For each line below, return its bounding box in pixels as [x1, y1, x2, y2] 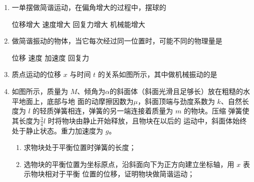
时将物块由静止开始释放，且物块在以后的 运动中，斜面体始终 [48, 115, 247, 125]
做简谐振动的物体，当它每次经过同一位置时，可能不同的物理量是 [12, 35, 222, 46]
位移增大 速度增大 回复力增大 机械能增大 [12, 18, 145, 29]
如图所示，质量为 [12, 85, 68, 96]
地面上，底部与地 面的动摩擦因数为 [19, 95, 134, 106]
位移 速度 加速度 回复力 [12, 52, 89, 62]
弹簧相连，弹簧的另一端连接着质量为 [54, 105, 173, 116]
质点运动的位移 [12, 69, 61, 79]
